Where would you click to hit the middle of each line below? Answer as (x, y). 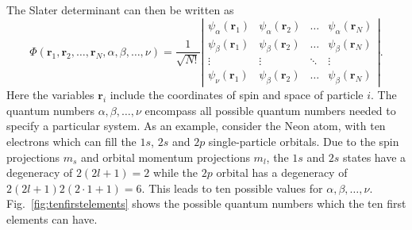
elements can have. (52, 219)
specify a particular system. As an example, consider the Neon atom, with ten (196, 126)
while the (176, 172)
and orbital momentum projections (166, 157)
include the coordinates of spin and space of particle (237, 95)
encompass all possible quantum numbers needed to (270, 110)
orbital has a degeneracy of (282, 172)
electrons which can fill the (71, 142)
